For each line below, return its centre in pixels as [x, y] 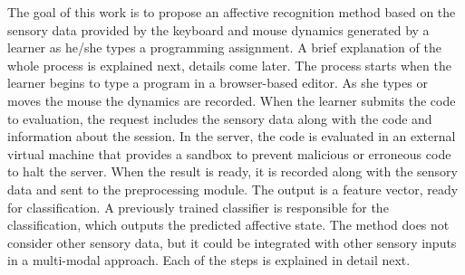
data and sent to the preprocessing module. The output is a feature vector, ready [233, 189]
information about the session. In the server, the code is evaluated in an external [232, 136]
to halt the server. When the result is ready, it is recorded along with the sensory [232, 171]
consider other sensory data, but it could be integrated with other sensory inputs [232, 242]
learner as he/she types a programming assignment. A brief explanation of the [224, 47]
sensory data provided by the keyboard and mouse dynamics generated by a [218, 29]
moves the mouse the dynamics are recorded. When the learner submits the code [232, 100]
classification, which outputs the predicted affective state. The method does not [228, 225]
